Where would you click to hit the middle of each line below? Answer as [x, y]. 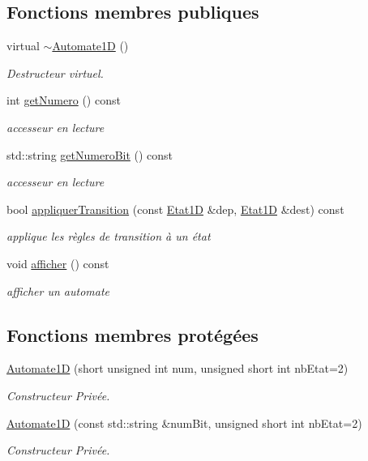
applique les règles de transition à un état [109, 236]
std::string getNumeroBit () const [90, 154]
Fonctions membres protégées [133, 334]
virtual [23, 46]
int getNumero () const [64, 100]
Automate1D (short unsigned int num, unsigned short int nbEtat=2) [178, 368]
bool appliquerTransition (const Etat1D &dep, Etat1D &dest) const [175, 209]
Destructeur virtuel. [55, 73]
